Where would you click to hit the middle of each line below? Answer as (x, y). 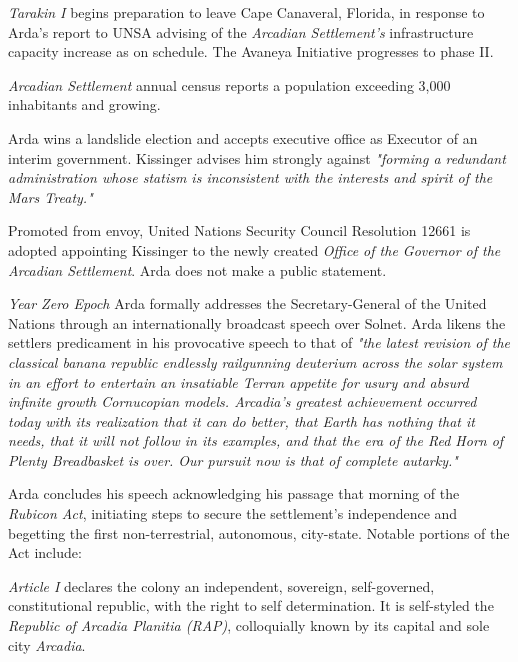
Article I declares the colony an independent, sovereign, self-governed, (221, 585)
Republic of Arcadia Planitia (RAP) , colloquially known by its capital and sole (249, 625)
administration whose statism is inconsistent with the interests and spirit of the (250, 177)
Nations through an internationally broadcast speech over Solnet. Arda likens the (257, 322)
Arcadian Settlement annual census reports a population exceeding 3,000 (229, 84)
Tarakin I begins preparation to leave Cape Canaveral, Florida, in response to (246, 12)
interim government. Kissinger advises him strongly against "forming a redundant (257, 157)
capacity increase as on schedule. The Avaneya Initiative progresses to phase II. (251, 51)
